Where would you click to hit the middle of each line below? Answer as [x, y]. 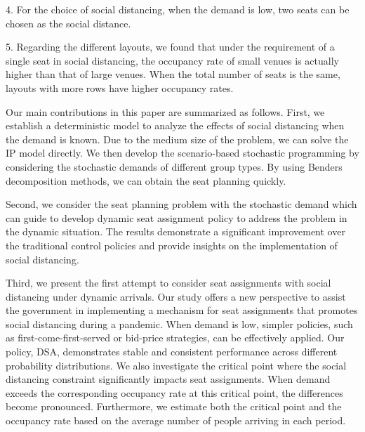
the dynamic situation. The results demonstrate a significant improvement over [175, 231]
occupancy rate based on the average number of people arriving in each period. [176, 420]
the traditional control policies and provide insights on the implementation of [172, 245]
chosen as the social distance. [68, 23]
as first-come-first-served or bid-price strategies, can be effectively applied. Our [175, 338]
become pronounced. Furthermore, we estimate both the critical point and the [174, 406]
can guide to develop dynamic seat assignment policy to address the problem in [177, 217]
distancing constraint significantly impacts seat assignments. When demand [168, 379]
